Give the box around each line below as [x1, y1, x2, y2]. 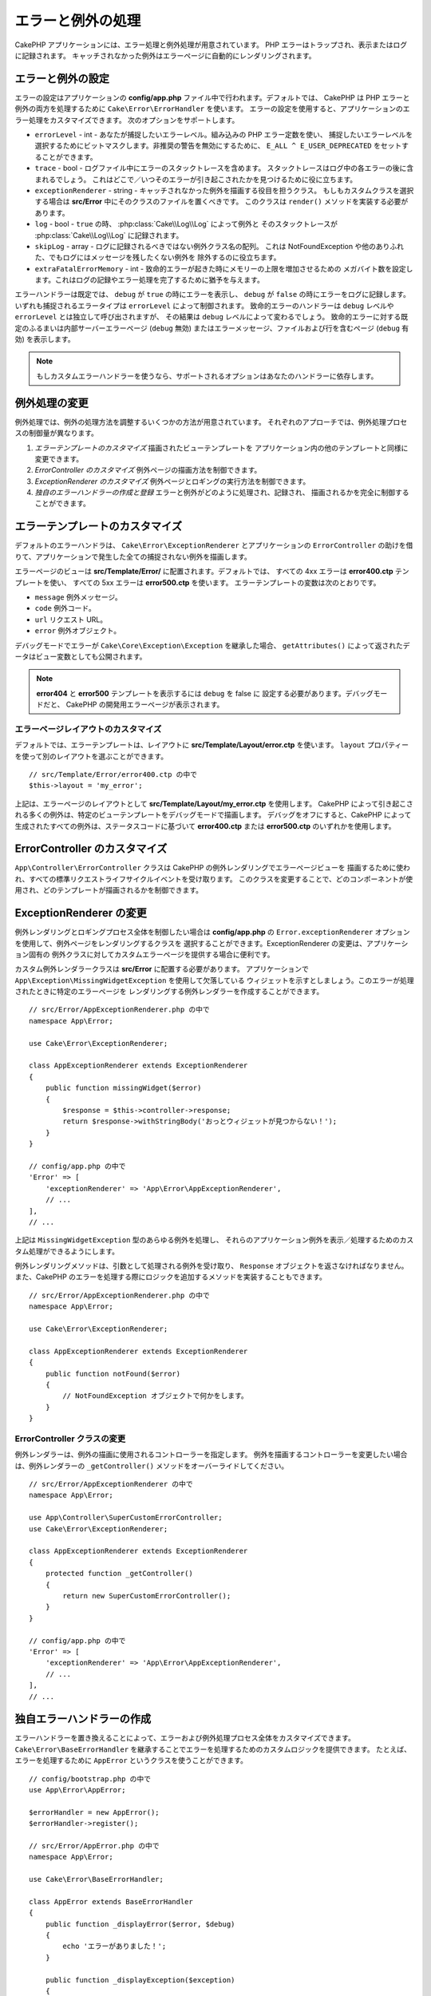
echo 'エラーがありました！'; [62, 1942, 167, 1951]
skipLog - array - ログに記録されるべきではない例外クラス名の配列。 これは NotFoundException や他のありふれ [34, 241, 405, 251]
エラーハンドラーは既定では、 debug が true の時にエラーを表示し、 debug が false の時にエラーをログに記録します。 [14, 290, 411, 299]
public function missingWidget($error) [45, 1083, 202, 1093]
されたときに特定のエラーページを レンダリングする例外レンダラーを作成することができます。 [14, 987, 324, 996]
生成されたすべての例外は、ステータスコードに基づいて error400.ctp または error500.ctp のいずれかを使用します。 [14, 821, 396, 830]
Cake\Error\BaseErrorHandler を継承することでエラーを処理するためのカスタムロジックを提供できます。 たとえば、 [14, 1745, 411, 1754]
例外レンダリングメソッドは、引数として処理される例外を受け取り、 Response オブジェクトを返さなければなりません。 [14, 1261, 409, 1271]
